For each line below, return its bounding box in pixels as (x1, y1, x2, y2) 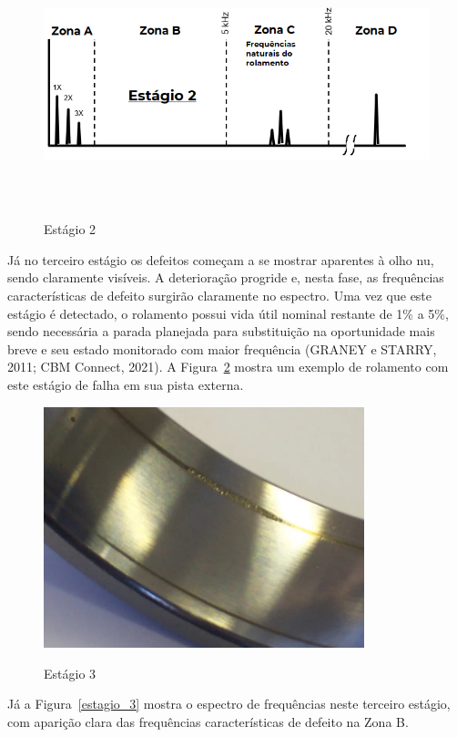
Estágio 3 (44, 663, 96, 682)
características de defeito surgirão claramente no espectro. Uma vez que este (7, 285, 432, 304)
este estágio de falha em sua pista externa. (7, 374, 244, 394)
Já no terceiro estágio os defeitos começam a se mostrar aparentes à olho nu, (7, 250, 434, 269)
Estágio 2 (44, 220, 96, 239)
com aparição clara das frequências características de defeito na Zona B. (7, 711, 409, 731)
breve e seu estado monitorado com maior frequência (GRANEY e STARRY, (7, 339, 437, 358)
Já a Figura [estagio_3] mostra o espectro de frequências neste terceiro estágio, (7, 694, 451, 713)
